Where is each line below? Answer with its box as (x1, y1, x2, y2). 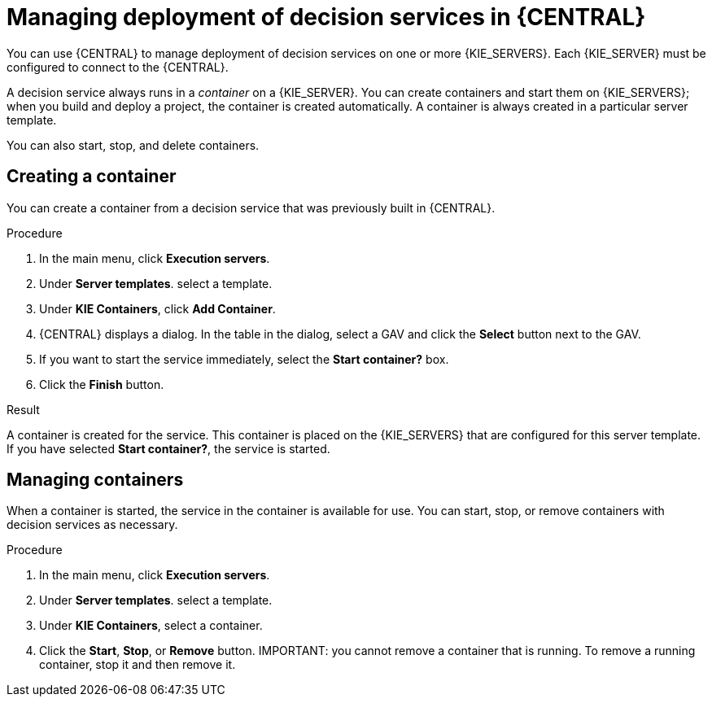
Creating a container (7, 166, 177, 187)
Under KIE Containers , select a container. (39, 618, 263, 633)
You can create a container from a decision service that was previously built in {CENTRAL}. (7, 200, 496, 215)
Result (7, 402, 40, 417)
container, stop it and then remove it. (39, 657, 236, 672)
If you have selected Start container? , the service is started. (7, 441, 330, 456)
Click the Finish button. (39, 377, 164, 391)
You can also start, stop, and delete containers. (7, 138, 260, 152)
